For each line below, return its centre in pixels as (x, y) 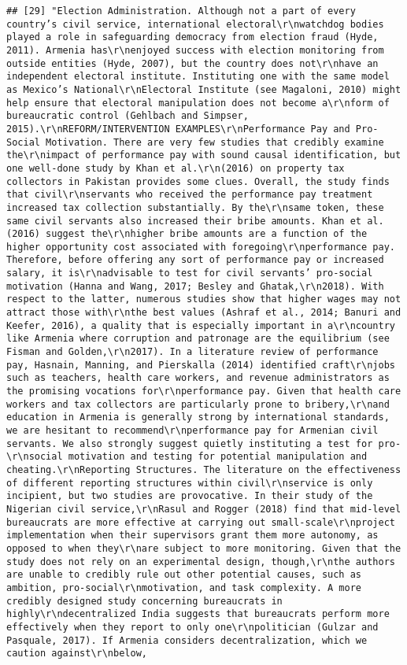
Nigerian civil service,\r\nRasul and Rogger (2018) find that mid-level (204, 509)
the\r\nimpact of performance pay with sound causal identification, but (204, 155)
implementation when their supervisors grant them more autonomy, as (192, 536)
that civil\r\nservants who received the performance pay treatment (190, 195)
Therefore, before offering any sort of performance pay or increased (195, 260)
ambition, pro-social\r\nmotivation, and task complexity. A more (184, 587)
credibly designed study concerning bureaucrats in (144, 601)
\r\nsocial (35, 457)
